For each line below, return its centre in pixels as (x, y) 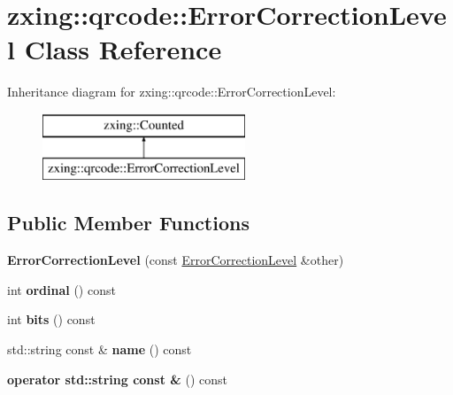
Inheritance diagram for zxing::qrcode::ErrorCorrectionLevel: (172, 92)
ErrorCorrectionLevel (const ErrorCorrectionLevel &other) (176, 260)
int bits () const (51, 319)
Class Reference (123, 49)
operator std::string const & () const (117, 379)
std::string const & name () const (100, 349)
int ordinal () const (61, 289)
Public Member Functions (128, 223)
